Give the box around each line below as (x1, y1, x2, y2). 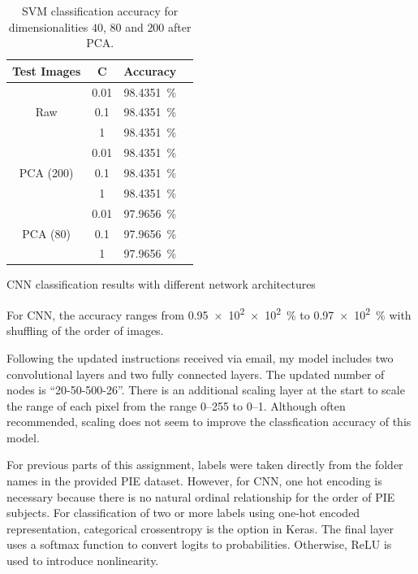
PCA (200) (19, 164, 74, 180)
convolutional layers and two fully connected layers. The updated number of (6, 365, 385, 382)
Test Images (12, 62, 81, 79)
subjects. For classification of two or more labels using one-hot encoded (6, 504, 360, 521)
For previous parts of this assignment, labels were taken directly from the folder (6, 456, 403, 473)
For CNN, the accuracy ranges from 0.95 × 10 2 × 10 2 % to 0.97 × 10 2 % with (6, 304, 412, 323)
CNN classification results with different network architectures (6, 276, 316, 293)
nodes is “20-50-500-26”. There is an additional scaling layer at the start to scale (6, 381, 405, 398)
